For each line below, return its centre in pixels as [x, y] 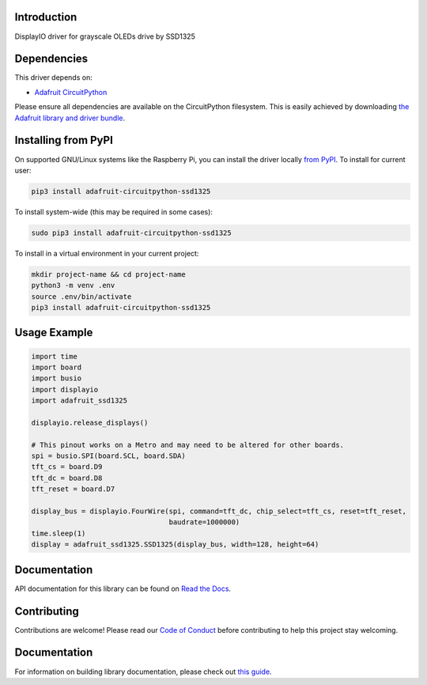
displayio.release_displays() [90, 422]
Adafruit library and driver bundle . [70, 118]
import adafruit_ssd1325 [79, 401]
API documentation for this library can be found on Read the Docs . [123, 588]
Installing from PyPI [64, 140]
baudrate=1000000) [204, 522]
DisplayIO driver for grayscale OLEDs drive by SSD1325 [105, 36]
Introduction [46, 17]
